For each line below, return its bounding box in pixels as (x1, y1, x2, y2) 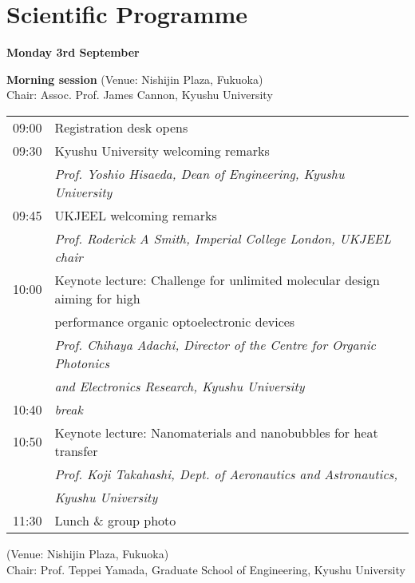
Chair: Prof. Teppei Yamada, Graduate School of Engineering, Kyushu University (6, 561, 405, 577)
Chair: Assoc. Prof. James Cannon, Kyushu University (6, 86, 273, 103)
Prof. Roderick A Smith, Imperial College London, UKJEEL (54, 228, 391, 248)
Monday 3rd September (6, 44, 140, 61)
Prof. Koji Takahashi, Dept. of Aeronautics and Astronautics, (54, 464, 398, 483)
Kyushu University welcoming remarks (54, 141, 270, 160)
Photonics (54, 353, 109, 372)
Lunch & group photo (54, 510, 176, 529)
